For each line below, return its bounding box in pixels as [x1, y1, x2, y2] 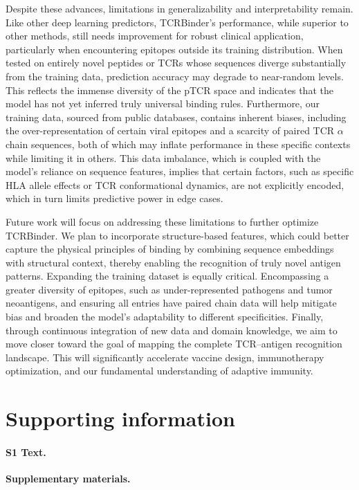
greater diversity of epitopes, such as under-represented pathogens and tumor [6, 282, 333, 296]
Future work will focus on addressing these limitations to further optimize [6, 214, 319, 228]
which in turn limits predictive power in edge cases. [6, 191, 223, 206]
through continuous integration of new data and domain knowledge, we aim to [6, 323, 338, 337]
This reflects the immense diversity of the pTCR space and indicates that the [6, 82, 333, 97]
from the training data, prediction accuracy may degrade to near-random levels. [6, 69, 344, 83]
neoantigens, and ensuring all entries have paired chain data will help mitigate [6, 296, 337, 310]
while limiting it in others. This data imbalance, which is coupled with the [6, 150, 321, 165]
